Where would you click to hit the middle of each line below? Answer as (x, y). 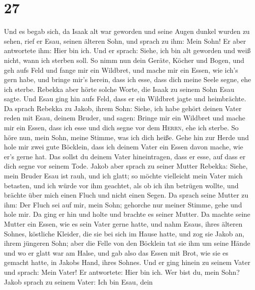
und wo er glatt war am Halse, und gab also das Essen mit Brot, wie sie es (116, 252)
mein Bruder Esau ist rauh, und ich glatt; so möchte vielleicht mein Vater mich (123, 176)
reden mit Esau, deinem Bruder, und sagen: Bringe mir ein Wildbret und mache (125, 118)
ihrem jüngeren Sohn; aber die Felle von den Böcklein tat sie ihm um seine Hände (127, 243)
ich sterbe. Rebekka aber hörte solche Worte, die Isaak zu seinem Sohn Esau (119, 89)
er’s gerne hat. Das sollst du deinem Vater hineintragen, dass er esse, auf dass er (125, 156)
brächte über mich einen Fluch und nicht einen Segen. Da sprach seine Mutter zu (126, 195)
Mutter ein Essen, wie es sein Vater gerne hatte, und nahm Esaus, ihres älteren (123, 224)
